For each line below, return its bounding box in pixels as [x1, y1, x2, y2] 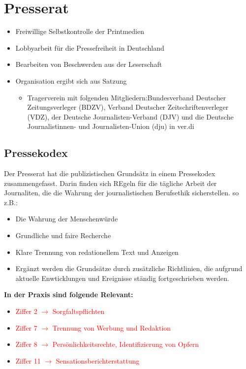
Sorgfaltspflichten [52, 306, 105, 316]
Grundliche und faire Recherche [15, 230, 111, 241]
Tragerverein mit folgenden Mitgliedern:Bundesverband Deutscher [27, 92, 226, 102]
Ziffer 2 [15, 306, 37, 316]
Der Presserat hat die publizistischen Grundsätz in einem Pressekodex [4, 168, 215, 179]
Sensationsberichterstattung [56, 355, 140, 366]
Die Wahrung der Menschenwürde [15, 214, 118, 224]
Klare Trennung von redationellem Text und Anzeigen [15, 246, 179, 257]
